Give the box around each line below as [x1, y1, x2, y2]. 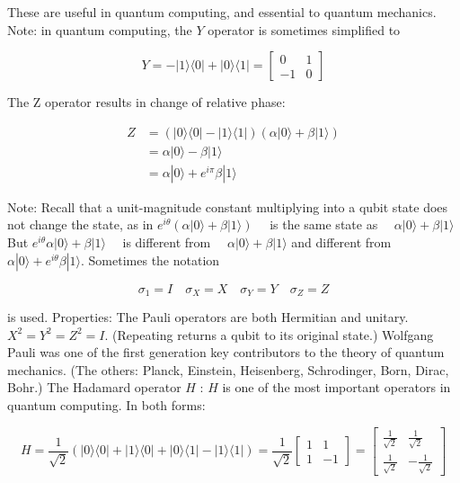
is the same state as [270, 215, 378, 234]
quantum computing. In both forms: [7, 396, 206, 415]
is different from [122, 233, 211, 252]
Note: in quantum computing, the [7, 20, 192, 39]
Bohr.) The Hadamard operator [7, 378, 181, 397]
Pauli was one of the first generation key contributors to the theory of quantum [7, 343, 445, 362]
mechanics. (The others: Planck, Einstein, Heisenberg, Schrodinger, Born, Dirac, [7, 360, 449, 379]
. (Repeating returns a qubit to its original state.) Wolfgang [104, 325, 434, 344]
